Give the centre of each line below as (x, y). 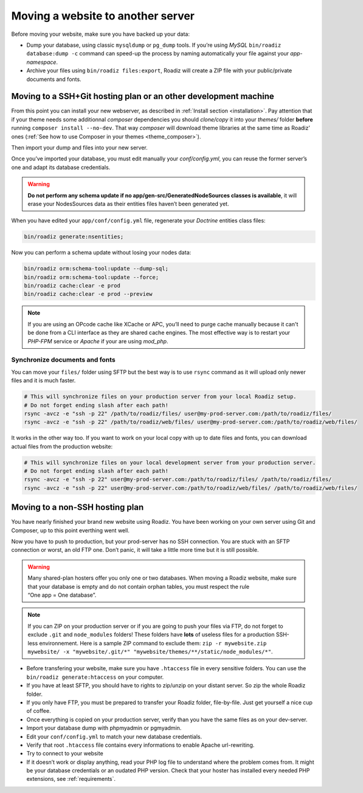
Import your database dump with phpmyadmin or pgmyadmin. (104, 728)
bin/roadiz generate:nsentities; (74, 237)
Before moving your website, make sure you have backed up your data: (100, 34)
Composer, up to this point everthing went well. (71, 530)
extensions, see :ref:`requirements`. (71, 779)
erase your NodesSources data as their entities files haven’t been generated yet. (128, 204)
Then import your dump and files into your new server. (80, 147)
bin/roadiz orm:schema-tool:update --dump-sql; (96, 269)
